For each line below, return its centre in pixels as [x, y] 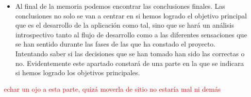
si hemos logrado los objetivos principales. [78, 73]
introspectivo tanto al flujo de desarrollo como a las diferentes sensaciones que [131, 34]
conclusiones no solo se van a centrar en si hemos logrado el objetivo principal [131, 15]
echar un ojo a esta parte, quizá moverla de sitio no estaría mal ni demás [112, 89]
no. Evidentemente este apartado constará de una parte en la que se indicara [130, 63]
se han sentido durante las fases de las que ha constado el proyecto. [115, 44]
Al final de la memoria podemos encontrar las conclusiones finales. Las [120, 6]
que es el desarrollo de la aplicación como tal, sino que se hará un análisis [125, 25]
